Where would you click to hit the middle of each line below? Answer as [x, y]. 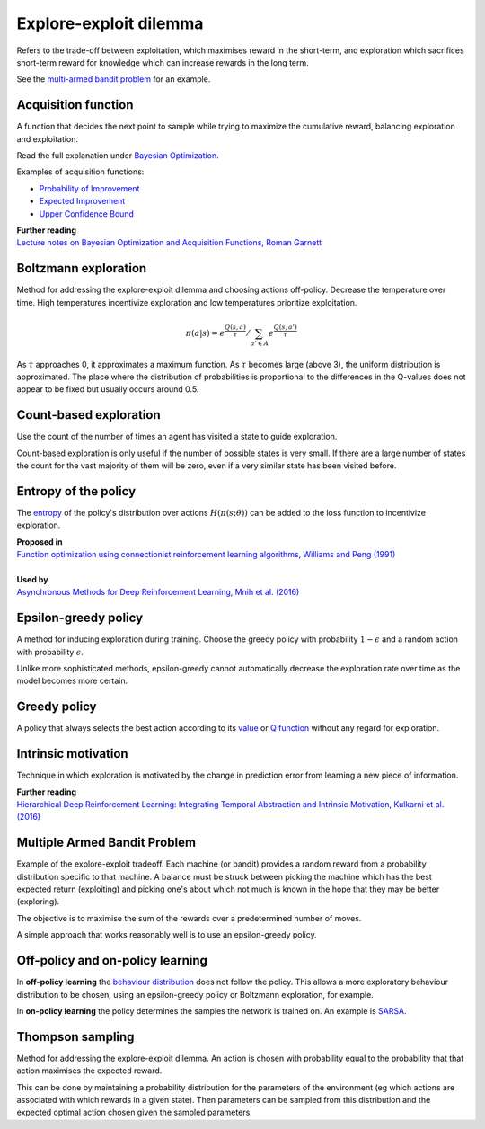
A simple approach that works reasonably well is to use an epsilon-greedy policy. [167, 935]
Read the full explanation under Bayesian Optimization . [118, 156]
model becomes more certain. [72, 681]
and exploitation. [48, 138]
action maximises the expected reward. [89, 1071]
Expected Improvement [82, 201]
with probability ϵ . [50, 652]
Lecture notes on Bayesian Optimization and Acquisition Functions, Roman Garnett [169, 243]
